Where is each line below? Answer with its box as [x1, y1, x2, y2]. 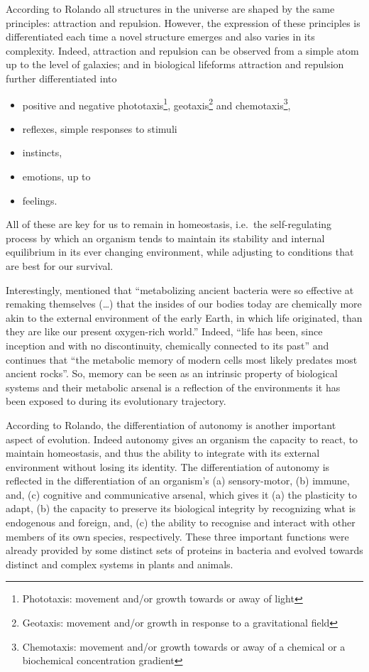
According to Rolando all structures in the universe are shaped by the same [6, 1, 335, 16]
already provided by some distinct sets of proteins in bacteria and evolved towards [6, 543, 363, 558]
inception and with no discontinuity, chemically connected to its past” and [6, 337, 329, 352]
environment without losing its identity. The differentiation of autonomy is [6, 459, 330, 474]
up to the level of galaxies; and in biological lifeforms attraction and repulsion [6, 57, 344, 72]
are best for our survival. [6, 258, 114, 273]
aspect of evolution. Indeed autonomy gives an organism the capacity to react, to [6, 431, 358, 446]
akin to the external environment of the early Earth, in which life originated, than [6, 310, 363, 325]
